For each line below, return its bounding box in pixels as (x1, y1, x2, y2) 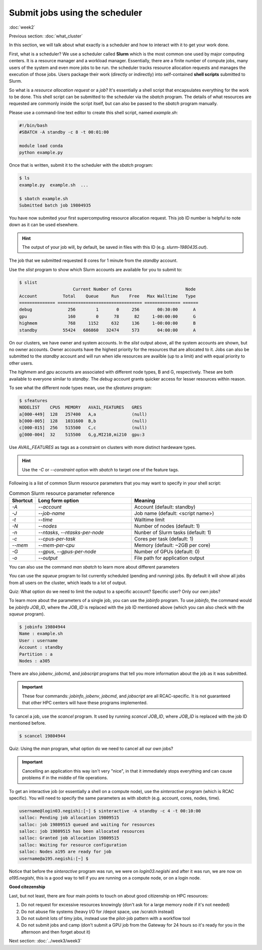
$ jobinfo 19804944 (19, 624, 65, 630)
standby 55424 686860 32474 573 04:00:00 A (19, 327, 196, 333)
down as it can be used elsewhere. (9, 222, 79, 228)
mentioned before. (9, 720, 46, 726)
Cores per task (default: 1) (134, 535, 194, 542)
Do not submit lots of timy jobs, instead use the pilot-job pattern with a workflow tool (21, 915, 190, 921)
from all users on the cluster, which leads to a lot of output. (9, 580, 127, 586)
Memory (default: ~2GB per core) (134, 542, 211, 549)
